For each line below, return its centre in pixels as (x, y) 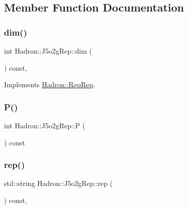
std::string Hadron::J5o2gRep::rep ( (58, 183)
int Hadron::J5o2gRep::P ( (45, 125)
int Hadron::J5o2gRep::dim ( (48, 51)
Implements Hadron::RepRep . (50, 84)
